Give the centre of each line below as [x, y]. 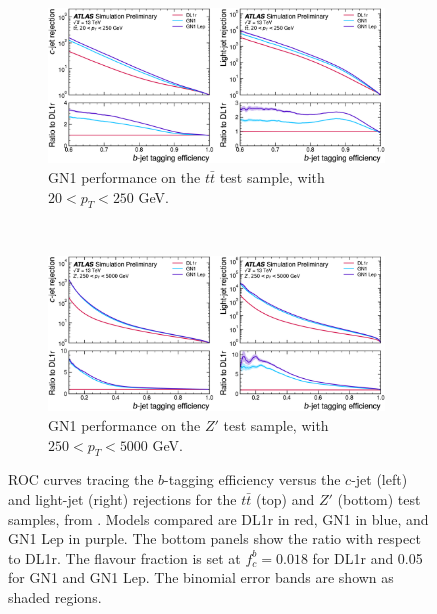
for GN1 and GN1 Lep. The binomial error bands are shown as [201, 577]
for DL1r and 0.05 [367, 557]
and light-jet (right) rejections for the [122, 498]
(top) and [285, 498]
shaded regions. [55, 596]
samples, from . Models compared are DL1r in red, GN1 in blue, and [218, 518]
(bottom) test [379, 498]
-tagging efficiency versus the [252, 479]
